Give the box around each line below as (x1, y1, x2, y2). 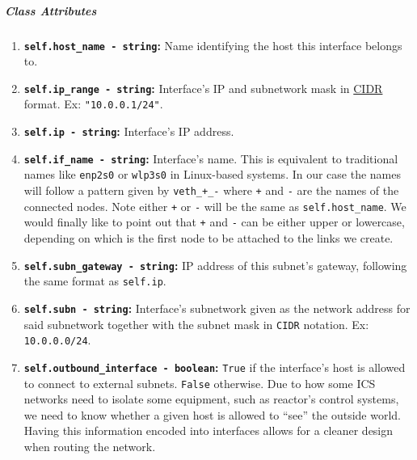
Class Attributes (5, 2, 97, 19)
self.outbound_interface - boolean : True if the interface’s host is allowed (23, 358, 406, 375)
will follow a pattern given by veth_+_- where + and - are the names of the (23, 182, 399, 199)
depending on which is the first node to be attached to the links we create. (23, 230, 394, 247)
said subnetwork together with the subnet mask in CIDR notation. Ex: (23, 315, 369, 332)
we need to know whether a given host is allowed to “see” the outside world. (23, 406, 401, 423)
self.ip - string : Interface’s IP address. (23, 123, 234, 140)
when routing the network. (23, 438, 156, 455)
